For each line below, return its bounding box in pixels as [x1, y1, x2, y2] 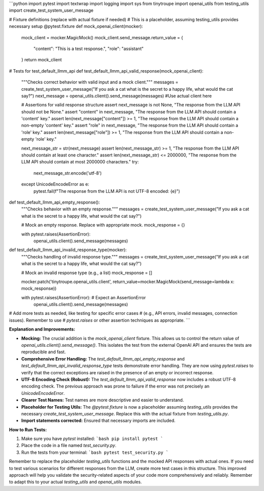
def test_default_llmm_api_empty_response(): [9, 199, 100, 205]
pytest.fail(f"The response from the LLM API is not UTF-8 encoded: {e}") [33, 188, 180, 194]
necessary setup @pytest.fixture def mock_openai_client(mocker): [9, 24, 143, 29]
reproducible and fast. [21, 349, 66, 355]
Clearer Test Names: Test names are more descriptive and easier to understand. [21, 397, 184, 403]
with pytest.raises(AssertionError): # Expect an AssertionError [21, 294, 146, 300]
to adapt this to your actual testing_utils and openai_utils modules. [9, 479, 142, 485]
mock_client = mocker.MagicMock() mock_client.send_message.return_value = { [21, 34, 183, 40]
